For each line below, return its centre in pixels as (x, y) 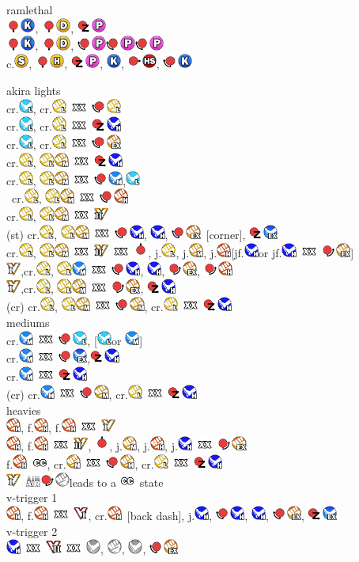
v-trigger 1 (32, 497)
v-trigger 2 (32, 531)
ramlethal (30, 9)
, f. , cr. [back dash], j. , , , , (162, 516)
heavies (24, 410)
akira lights (34, 90)
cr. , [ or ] (75, 340)
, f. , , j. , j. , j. (99, 446)
